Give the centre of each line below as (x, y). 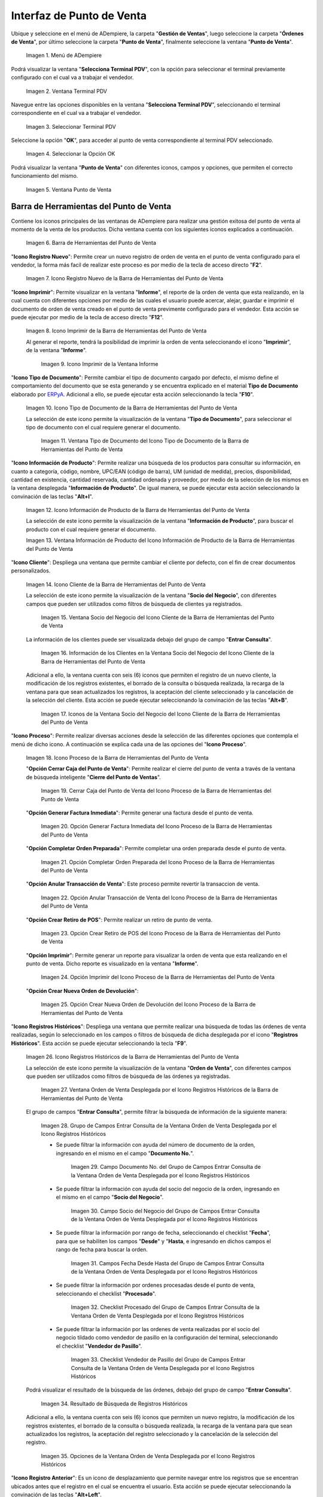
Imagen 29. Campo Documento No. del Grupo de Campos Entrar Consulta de (166, 1167)
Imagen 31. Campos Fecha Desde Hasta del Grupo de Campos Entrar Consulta (167, 1263)
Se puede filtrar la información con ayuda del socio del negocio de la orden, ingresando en (168, 1189)
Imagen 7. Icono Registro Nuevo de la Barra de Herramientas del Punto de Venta (125, 278)
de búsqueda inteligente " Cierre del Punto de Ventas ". (94, 777)
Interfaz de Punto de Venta (79, 16)
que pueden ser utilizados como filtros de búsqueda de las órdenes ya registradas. (128, 1076)
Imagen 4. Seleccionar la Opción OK (71, 154)
